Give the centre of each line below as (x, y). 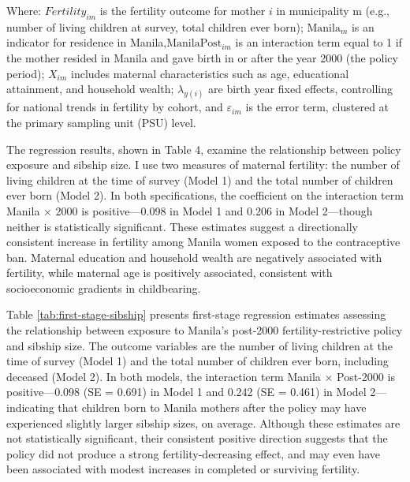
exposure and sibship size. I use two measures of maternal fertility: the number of (203, 164)
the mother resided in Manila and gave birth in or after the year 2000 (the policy (202, 57)
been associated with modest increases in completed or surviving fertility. (183, 469)
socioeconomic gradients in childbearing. (104, 288)
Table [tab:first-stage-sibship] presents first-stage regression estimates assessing (196, 314)
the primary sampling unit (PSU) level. (101, 122)
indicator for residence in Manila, (87, 42)
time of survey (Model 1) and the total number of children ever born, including (198, 361)
